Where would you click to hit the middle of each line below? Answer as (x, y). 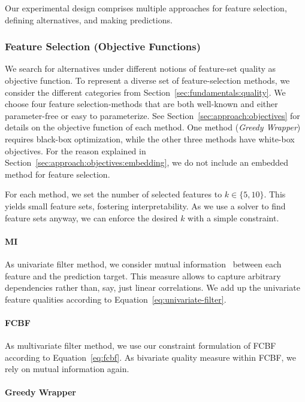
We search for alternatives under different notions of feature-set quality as (141, 68)
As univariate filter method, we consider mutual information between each (143, 264)
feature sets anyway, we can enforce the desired (91, 217)
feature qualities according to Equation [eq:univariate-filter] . (116, 299)
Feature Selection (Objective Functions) (103, 46)
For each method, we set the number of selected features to (114, 194)
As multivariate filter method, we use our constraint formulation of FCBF (141, 345)
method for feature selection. (58, 174)
